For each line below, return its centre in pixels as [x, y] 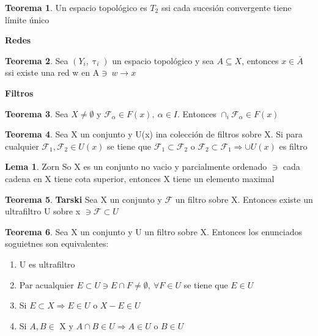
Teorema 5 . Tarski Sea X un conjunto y [83, 199]
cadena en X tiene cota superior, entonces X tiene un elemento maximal [140, 178]
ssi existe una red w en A [52, 72]
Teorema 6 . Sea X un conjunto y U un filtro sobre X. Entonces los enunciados [153, 231]
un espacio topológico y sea [163, 60]
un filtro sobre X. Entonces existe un [244, 199]
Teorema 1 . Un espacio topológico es [76, 7]
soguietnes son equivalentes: [57, 243]
